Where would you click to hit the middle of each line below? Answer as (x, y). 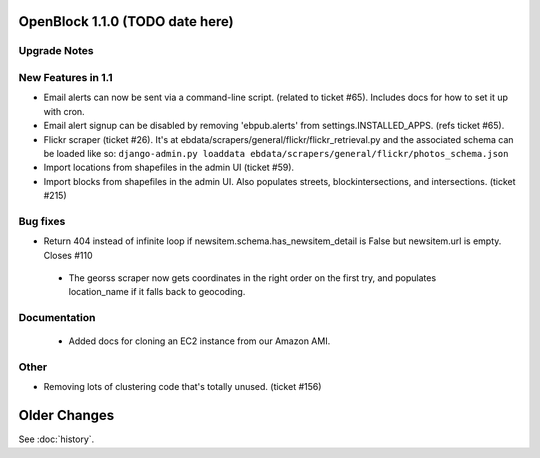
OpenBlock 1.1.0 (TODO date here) (126, 21)
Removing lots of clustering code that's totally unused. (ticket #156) (182, 387)
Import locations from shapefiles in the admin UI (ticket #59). (169, 167)
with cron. (64, 111)
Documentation (57, 318)
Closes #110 (68, 255)
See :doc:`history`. (56, 439)
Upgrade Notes (56, 51)
